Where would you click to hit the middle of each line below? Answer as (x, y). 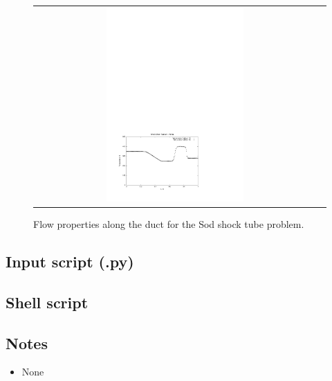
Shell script (47, 302)
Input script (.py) (70, 261)
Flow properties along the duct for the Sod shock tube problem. (169, 224)
